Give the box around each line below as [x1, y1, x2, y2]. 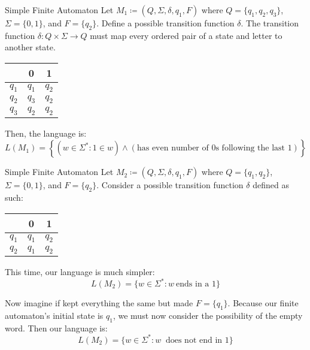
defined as [253, 179, 289, 191]
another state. [5, 41, 56, 53]
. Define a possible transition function [96, 17, 235, 29]
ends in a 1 [176, 280, 216, 288]
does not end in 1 [165, 336, 229, 345]
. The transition [241, 17, 299, 29]
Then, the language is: [5, 126, 87, 139]
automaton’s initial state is [5, 309, 104, 321]
